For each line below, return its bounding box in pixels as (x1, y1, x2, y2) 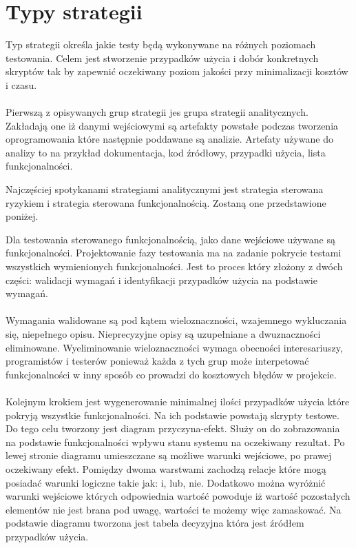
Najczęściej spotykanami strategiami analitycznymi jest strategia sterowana (6, 182, 324, 196)
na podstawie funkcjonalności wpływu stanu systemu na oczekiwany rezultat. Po (6, 434, 345, 449)
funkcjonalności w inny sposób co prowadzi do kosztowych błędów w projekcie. (6, 367, 337, 381)
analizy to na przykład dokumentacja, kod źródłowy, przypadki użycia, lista (6, 145, 326, 159)
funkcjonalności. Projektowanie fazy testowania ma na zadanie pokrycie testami (6, 245, 342, 260)
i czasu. (6, 77, 37, 92)
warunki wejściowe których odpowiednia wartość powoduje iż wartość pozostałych (6, 489, 350, 503)
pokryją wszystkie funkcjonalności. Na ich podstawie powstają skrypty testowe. (6, 407, 339, 422)
